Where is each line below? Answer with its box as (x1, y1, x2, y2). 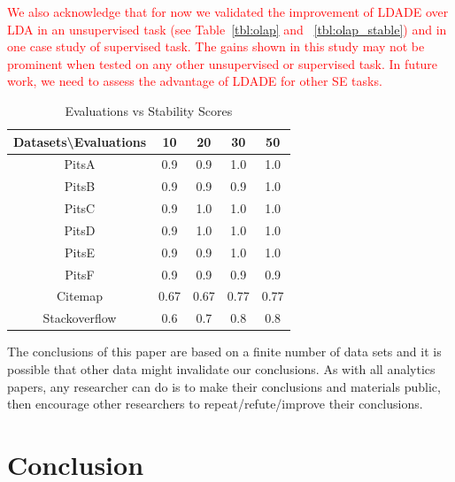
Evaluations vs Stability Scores (65, 101, 233, 119)
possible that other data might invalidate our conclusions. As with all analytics (7, 360, 436, 378)
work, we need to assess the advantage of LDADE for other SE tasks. (7, 72, 382, 90)
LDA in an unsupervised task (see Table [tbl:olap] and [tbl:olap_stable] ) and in (7, 19, 447, 38)
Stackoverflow (42, 309, 117, 327)
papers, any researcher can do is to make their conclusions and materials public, (7, 377, 441, 395)
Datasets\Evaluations (13, 132, 146, 150)
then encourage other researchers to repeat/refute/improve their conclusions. (7, 394, 423, 413)
